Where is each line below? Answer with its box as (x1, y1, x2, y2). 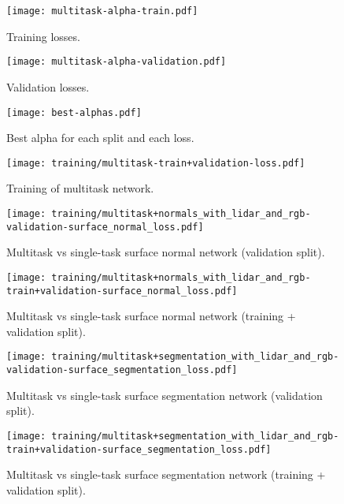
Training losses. (6, 28, 80, 44)
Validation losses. (6, 78, 90, 95)
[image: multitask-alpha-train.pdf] (6, 6, 198, 17)
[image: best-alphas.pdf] (6, 106, 142, 118)
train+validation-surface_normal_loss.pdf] (6, 285, 238, 297)
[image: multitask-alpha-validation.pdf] (6, 56, 227, 68)
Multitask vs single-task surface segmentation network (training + (6, 466, 326, 483)
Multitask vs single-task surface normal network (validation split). (6, 244, 325, 260)
